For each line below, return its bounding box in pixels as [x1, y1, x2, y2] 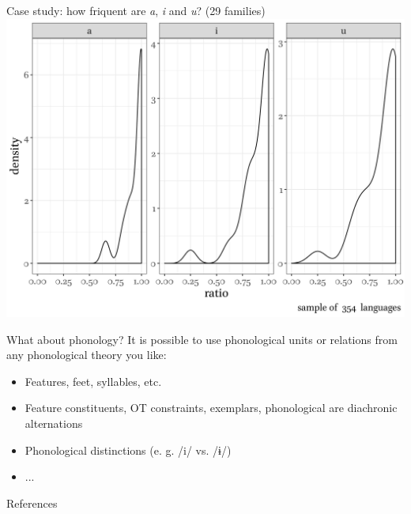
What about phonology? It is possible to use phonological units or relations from [6, 331, 398, 347]
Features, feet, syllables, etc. [25, 372, 162, 389]
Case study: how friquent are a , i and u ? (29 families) [6, 2, 266, 18]
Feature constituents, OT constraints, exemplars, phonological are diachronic [25, 399, 398, 416]
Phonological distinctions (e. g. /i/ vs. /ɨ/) [25, 441, 232, 458]
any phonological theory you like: [6, 346, 167, 363]
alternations [25, 415, 83, 432]
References [6, 494, 58, 511]
